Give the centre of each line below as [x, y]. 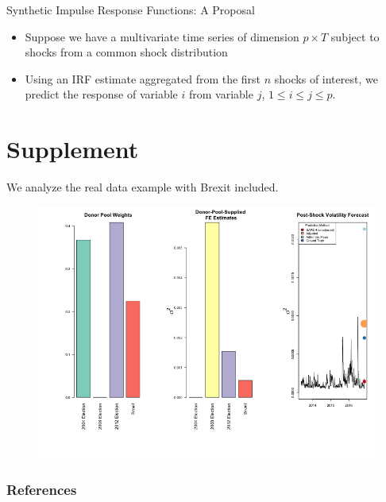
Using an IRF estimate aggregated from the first [143, 78]
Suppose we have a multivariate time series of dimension [162, 36]
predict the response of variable [101, 94]
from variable [221, 94]
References [42, 490]
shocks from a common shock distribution [126, 52]
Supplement [73, 149]
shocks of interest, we [326, 78]
